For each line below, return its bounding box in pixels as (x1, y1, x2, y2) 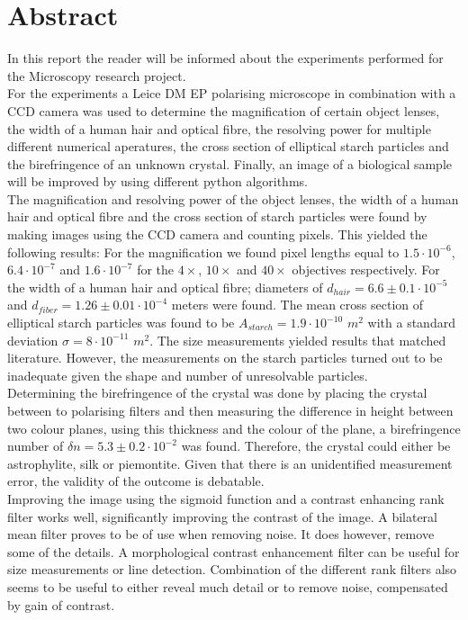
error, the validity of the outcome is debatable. (7, 472, 265, 490)
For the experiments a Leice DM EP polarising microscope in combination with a (7, 84, 456, 103)
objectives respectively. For (292, 260, 440, 279)
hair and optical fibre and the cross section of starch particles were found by (7, 207, 427, 226)
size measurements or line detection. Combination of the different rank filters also (7, 560, 457, 579)
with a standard (367, 313, 455, 332)
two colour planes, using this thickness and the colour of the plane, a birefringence (7, 418, 461, 437)
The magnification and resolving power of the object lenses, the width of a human (7, 189, 459, 208)
